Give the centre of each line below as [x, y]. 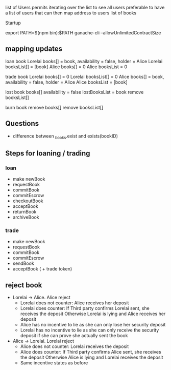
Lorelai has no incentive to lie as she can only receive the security [90, 330]
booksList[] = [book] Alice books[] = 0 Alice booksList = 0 [66, 67]
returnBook [25, 212]
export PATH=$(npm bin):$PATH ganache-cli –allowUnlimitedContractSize [83, 33]
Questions [22, 123]
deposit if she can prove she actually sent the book [74, 336]
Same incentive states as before [54, 363]
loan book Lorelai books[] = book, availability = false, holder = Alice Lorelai [84, 61]
